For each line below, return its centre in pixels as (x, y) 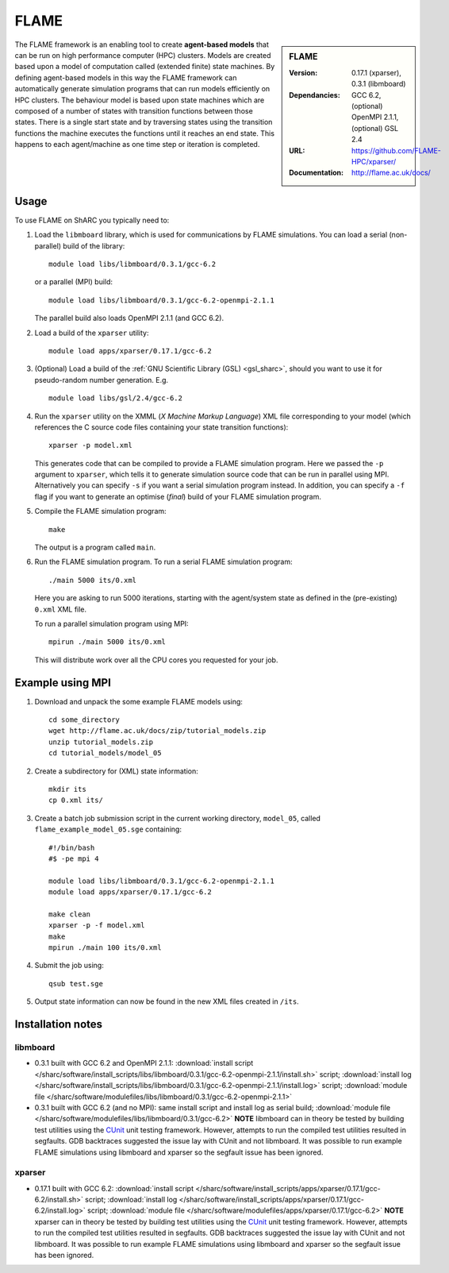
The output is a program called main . (95, 547)
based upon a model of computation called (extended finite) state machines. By (145, 67)
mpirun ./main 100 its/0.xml (105, 948)
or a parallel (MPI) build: (74, 282)
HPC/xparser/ (374, 161)
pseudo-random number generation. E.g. (102, 380)
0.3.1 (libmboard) (379, 84)
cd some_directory (84, 720)
